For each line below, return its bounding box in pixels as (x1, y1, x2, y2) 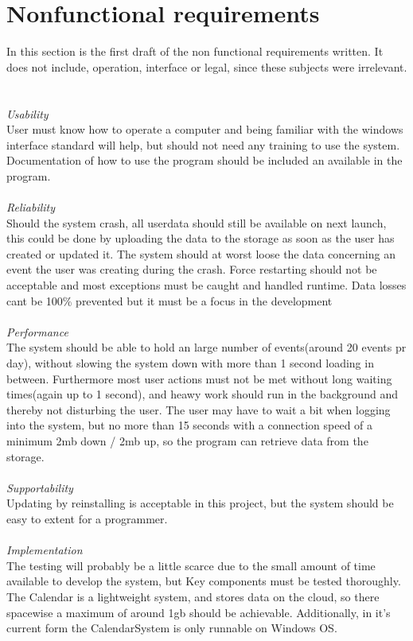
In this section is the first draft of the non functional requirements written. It (6, 43, 384, 60)
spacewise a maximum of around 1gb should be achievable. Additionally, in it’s (6, 604, 391, 620)
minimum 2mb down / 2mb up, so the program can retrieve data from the (6, 432, 368, 449)
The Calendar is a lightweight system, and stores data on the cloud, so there (6, 588, 380, 604)
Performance (6, 323, 68, 340)
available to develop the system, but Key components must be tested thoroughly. (6, 573, 401, 589)
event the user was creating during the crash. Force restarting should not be (6, 261, 377, 278)
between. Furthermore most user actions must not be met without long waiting (6, 370, 392, 387)
